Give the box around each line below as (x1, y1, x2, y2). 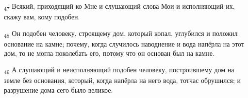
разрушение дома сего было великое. (4, 84, 113, 95)
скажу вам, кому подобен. (4, 12, 80, 22)
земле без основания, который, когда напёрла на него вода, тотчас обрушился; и (4, 75, 241, 85)
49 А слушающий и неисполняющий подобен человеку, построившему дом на (4, 65, 234, 76)
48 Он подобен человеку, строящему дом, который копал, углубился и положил (4, 28, 238, 39)
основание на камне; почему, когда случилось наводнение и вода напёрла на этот (4, 38, 245, 49)
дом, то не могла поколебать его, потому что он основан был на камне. (4, 48, 215, 58)
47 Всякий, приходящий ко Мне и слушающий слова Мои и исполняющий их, (4, 1, 235, 12)
